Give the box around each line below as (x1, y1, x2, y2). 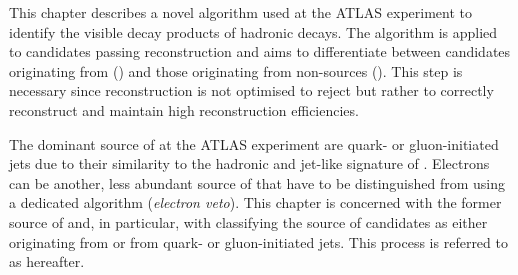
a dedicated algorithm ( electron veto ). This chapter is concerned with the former (9, 192, 502, 213)
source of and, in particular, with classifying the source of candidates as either (9, 211, 488, 232)
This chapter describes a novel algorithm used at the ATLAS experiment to (9, 2, 473, 22)
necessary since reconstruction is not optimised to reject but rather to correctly (9, 80, 494, 101)
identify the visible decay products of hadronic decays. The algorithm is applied (9, 21, 498, 42)
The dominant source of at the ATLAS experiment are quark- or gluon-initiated (9, 133, 499, 154)
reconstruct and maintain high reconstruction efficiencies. (9, 99, 359, 120)
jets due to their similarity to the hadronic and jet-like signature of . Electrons (9, 153, 490, 174)
